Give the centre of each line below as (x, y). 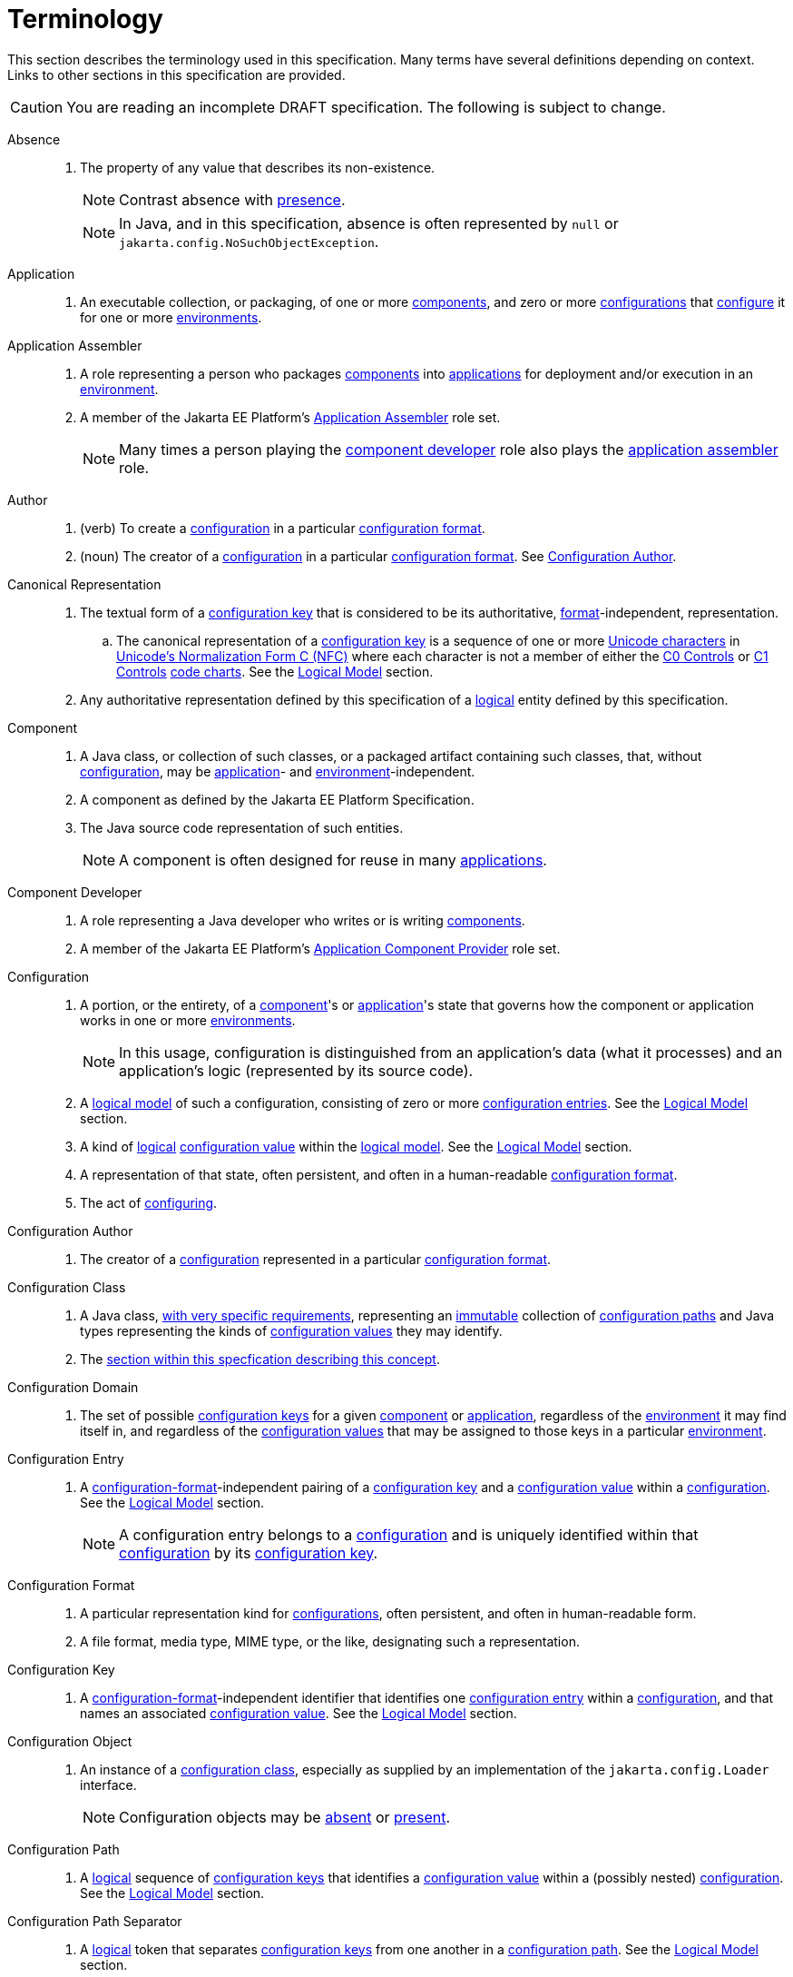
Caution (37, 107)
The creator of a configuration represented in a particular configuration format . (316, 1259)
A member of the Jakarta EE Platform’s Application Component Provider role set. (320, 948)
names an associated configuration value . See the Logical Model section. (299, 1713)
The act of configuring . (149, 1202)
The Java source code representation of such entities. (242, 827)
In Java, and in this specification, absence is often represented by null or (369, 223)
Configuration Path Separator (95, 1921)
